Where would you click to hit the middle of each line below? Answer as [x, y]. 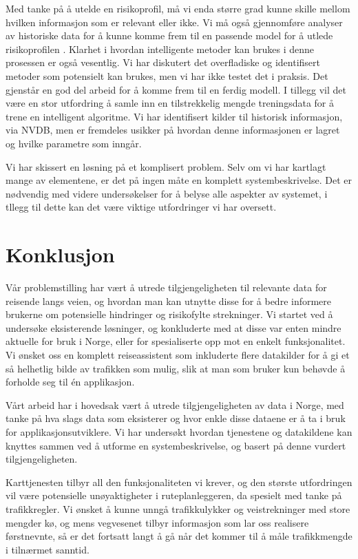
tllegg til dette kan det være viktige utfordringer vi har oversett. [141, 207]
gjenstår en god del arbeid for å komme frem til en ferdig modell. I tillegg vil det [176, 89]
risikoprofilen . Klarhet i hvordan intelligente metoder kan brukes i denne [160, 49]
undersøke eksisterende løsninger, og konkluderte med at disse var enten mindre [173, 327]
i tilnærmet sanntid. [48, 549]
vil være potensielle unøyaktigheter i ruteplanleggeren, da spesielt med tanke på [174, 495]
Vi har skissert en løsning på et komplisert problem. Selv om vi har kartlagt [166, 166]
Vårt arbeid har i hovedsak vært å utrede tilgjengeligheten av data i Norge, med [175, 404]
